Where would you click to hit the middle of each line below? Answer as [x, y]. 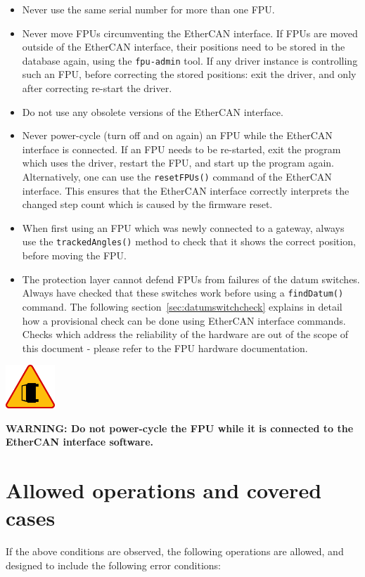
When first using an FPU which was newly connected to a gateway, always [183, 227]
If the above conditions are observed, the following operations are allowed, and [175, 551]
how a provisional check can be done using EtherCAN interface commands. [184, 320]
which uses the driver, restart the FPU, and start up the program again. [178, 163]
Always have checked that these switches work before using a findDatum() [183, 293]
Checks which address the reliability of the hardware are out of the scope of [185, 334]
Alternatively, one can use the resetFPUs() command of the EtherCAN [177, 176]
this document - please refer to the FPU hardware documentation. [165, 348]
